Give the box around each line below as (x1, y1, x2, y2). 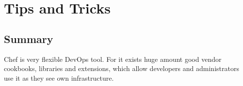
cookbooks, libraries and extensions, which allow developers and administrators (4, 63, 239, 73)
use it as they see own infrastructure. (4, 72, 114, 83)
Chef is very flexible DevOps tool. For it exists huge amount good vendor (4, 54, 222, 64)
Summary (4, 31, 53, 46)
